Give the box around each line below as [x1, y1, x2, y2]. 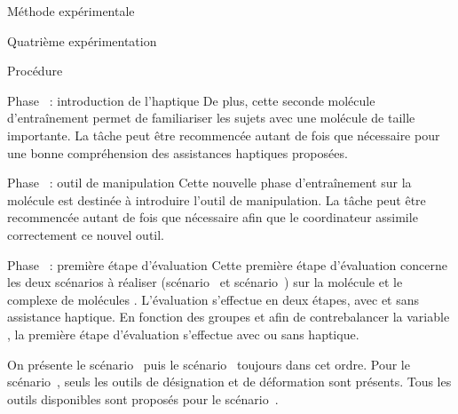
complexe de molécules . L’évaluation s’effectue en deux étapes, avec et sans [7, 290, 420, 308]
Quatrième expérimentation [7, 31, 157, 50]
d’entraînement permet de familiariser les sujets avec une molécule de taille [7, 108, 415, 127]
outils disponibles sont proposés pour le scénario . [7, 389, 279, 408]
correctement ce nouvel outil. [7, 225, 165, 243]
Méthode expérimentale [7, 2, 135, 20]
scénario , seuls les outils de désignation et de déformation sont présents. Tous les [7, 372, 452, 391]
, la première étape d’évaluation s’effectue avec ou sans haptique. [7, 324, 359, 343]
